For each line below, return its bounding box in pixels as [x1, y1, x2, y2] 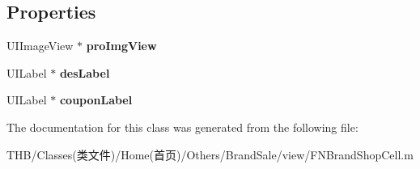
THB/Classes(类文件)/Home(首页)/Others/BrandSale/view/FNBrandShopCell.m [6, 146, 414, 163]
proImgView [86, 37, 157, 54]
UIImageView [6, 37, 74, 54]
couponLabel [59, 91, 133, 108]
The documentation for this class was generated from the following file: [6, 118, 358, 135]
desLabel [59, 64, 110, 81]
